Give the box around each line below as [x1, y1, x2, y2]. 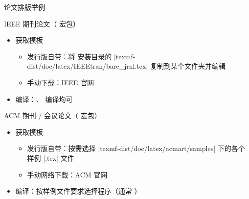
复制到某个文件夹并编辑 [150, 61, 226, 71]
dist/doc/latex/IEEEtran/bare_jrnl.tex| [27, 61, 148, 71]
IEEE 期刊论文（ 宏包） [4, 18, 80, 28]
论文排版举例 [4, 2, 45, 12]
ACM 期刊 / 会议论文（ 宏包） [4, 110, 101, 121]
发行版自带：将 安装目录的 [27, 51, 112, 61]
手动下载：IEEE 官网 [27, 77, 94, 87]
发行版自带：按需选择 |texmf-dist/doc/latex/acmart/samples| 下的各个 [27, 143, 245, 153]
